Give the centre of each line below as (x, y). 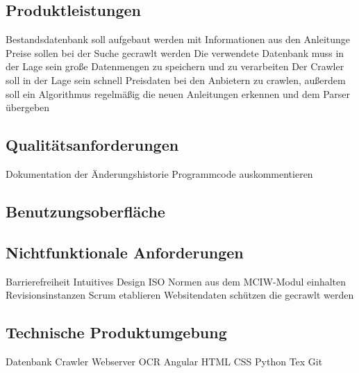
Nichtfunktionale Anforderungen (125, 252)
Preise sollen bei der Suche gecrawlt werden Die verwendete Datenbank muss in (175, 52)
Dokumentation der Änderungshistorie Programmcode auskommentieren (159, 173)
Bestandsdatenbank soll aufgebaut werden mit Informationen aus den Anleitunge (178, 39)
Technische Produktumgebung (116, 332)
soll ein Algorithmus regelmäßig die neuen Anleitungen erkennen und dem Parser (178, 93)
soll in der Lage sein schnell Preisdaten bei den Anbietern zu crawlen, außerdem (176, 80)
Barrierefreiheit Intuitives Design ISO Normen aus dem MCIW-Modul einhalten (176, 281)
